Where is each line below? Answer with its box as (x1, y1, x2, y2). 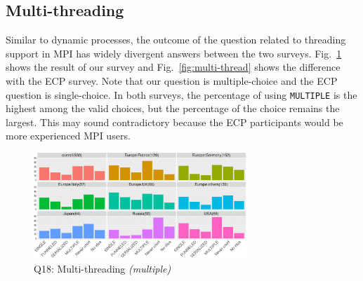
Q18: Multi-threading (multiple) (34, 261, 171, 275)
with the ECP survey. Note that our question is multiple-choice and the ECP (6, 73, 338, 88)
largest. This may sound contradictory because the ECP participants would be (6, 114, 343, 129)
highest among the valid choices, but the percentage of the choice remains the (6, 101, 340, 116)
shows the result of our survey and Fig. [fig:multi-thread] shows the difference (6, 60, 341, 74)
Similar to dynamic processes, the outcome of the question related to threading (6, 32, 346, 47)
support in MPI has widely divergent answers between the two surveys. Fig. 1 (6, 46, 342, 60)
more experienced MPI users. (6, 128, 131, 143)
